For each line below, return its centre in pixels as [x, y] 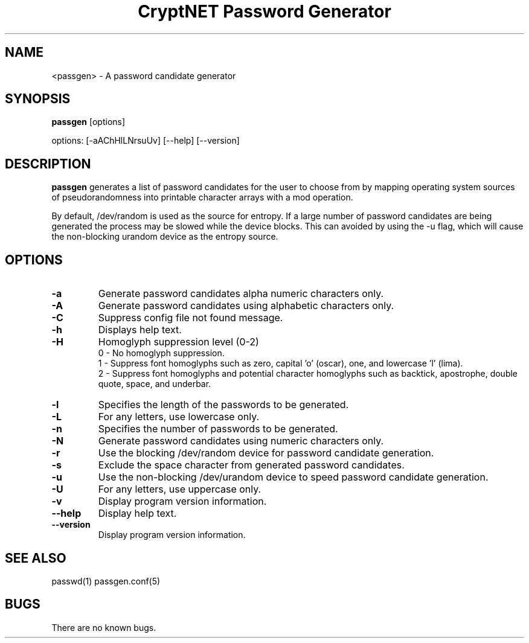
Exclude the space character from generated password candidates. [251, 465]
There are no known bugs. [104, 627]
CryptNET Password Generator [264, 11]
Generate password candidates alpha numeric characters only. [241, 294]
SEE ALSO [36, 558]
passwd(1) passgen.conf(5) [106, 581]
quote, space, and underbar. [155, 384]
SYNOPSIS [38, 99]
